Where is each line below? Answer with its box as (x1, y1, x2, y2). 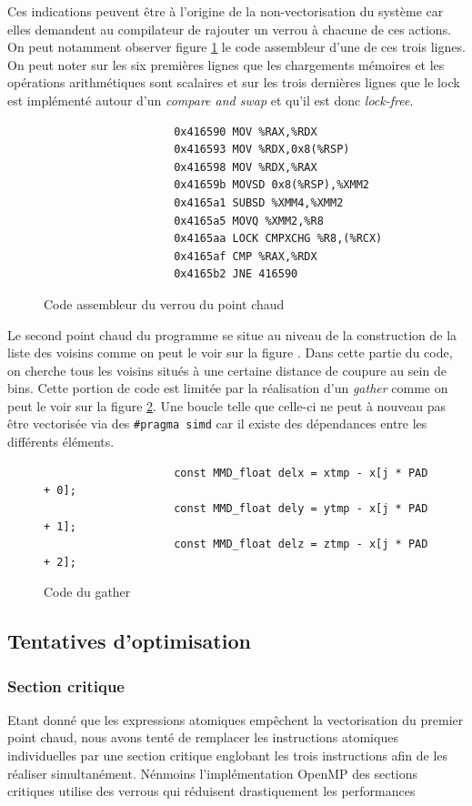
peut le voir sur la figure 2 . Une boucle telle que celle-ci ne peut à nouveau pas (7, 396, 447, 415)
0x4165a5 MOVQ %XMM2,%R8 (174, 214, 324, 227)
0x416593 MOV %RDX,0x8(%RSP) (174, 143, 350, 156)
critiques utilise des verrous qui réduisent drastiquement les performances (7, 781, 416, 801)
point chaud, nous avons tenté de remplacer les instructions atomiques (7, 728, 398, 747)
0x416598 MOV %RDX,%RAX (174, 160, 317, 174)
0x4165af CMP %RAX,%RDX (174, 249, 317, 263)
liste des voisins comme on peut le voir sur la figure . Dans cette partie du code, (7, 343, 453, 362)
